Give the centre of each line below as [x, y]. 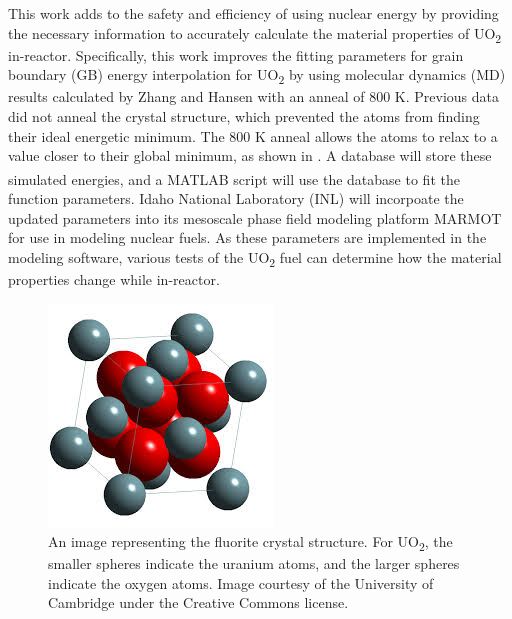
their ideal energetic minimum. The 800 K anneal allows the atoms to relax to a [253, 135]
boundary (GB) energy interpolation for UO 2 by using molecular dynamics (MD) [257, 76]
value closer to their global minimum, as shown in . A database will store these [250, 155]
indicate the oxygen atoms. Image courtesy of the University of [241, 582]
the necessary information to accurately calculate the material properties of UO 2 [255, 34]
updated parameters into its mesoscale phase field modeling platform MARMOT [255, 217]
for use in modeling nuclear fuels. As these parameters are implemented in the [247, 237]
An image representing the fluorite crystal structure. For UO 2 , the [250, 542]
